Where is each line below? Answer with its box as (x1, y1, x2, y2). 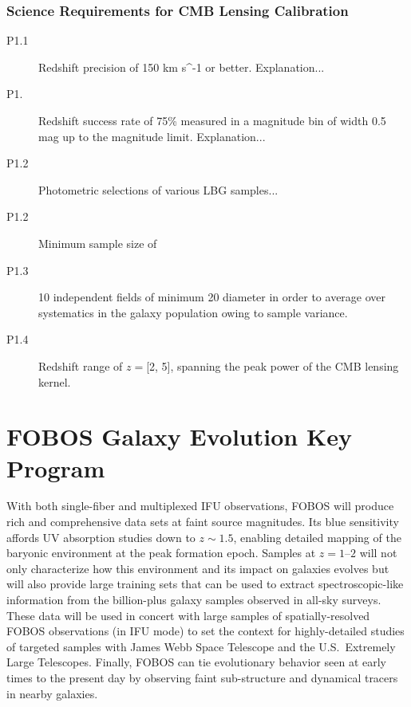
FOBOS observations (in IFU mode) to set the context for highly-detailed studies (6, 623, 405, 639)
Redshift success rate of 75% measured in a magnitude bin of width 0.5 (38, 112, 386, 128)
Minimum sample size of (38, 234, 157, 251)
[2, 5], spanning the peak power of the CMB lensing (146, 357, 399, 374)
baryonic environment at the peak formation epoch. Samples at (6, 544, 316, 561)
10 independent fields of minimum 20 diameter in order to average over (38, 289, 386, 305)
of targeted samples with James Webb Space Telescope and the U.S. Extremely (6, 638, 396, 654)
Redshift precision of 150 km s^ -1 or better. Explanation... (38, 58, 325, 75)
